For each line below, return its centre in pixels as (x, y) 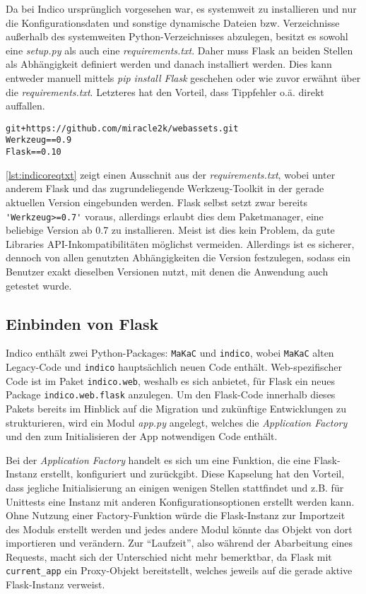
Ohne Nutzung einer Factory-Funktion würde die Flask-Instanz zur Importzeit (176, 515)
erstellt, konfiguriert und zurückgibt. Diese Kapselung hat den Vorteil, (193, 474)
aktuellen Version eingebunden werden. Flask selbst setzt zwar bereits (157, 202)
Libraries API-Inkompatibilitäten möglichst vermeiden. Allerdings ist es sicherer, (180, 243)
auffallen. (25, 106)
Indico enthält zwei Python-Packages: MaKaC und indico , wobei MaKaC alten (170, 353)
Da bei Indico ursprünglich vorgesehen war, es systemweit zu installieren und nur (181, 8)
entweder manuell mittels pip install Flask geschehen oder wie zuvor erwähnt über (183, 77)
